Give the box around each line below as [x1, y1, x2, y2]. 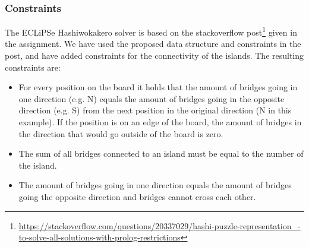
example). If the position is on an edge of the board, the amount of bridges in [18, 116, 302, 128]
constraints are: [5, 61, 61, 73]
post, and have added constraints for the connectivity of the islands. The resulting [5, 49, 304, 62]
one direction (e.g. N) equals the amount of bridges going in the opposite [18, 92, 285, 104]
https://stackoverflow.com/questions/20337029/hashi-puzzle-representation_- [18, 219, 301, 232]
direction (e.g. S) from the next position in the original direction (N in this [18, 104, 292, 116]
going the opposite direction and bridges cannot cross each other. [18, 191, 256, 202]
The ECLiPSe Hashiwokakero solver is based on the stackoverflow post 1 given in [5, 24, 297, 38]
